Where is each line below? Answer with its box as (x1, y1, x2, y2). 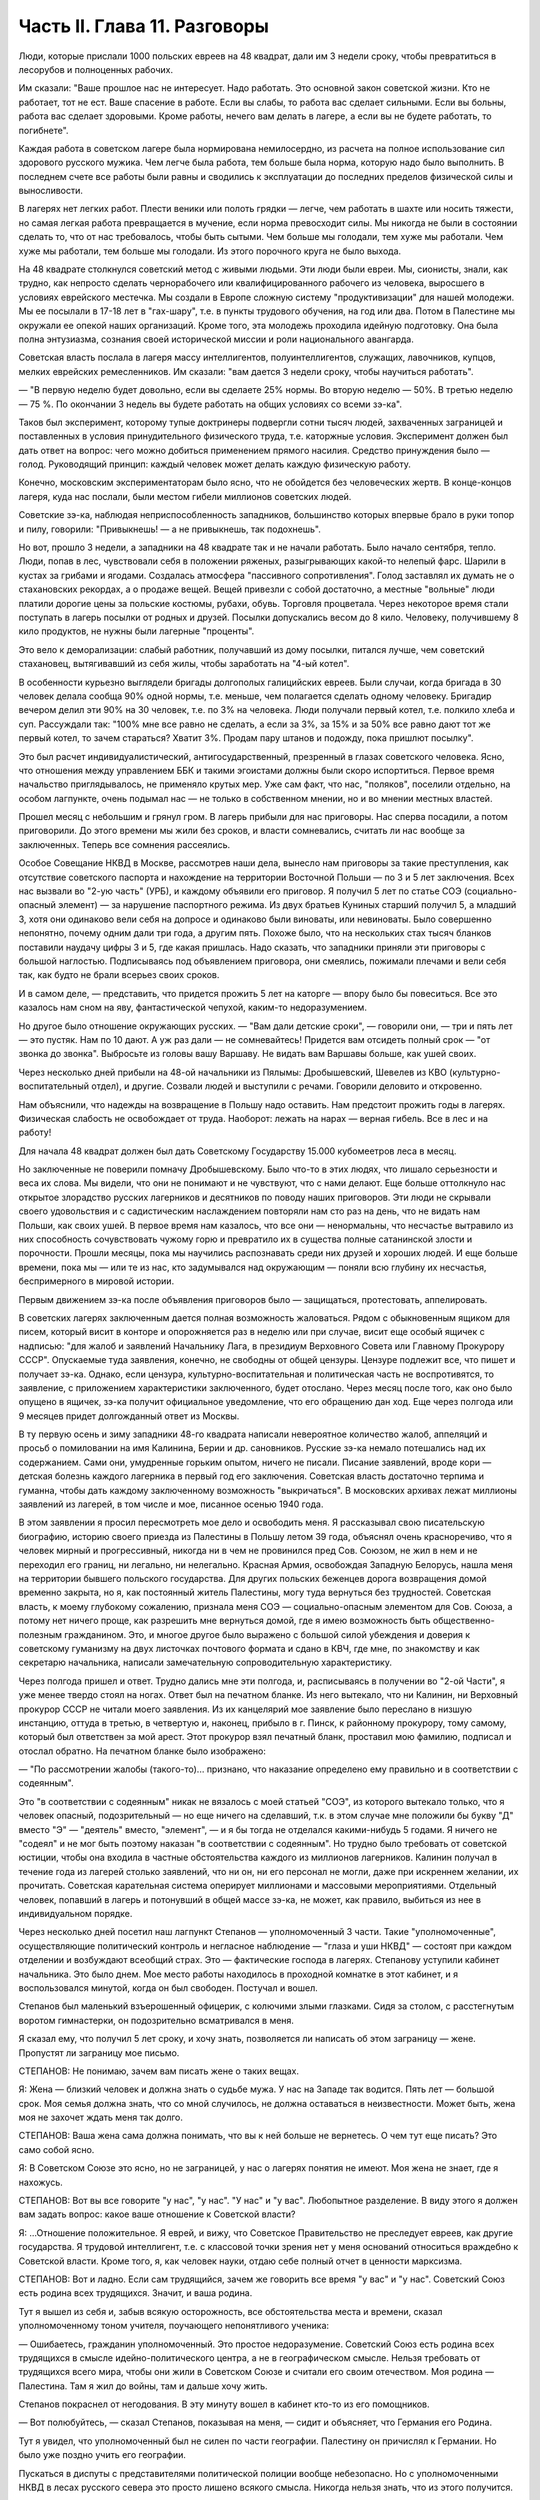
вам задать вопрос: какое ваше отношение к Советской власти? (18, 2208, 296, 2220)
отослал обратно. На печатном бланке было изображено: (18, 1745, 267, 1757)
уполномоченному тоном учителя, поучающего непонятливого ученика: (18, 2320, 330, 2332)
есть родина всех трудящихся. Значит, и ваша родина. (18, 2287, 253, 2299)
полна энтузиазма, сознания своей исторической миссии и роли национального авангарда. (18, 333, 414, 345)
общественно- (432, 1615, 495, 1627)
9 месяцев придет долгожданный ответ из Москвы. (18, 1410, 240, 1422)
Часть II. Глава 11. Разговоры (18, 15, 270, 37)
